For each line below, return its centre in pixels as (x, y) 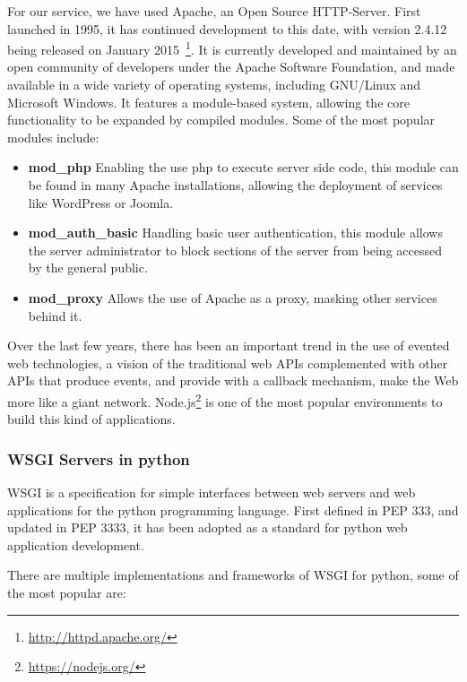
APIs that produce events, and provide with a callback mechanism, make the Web (233, 380)
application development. (76, 544)
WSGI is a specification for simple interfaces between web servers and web (212, 492)
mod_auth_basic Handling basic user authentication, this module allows (235, 233)
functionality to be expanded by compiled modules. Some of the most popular (221, 120)
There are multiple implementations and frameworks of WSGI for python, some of (233, 575)
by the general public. (88, 268)
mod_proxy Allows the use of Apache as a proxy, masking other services (233, 297)
